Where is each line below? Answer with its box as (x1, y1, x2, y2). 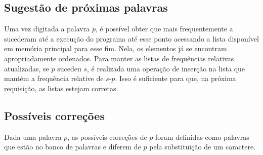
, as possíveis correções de (67, 131, 147, 142)
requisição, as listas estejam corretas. (4, 83, 118, 93)
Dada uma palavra (4, 131, 62, 142)
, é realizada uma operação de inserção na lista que (86, 63, 245, 73)
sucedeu (57, 63, 81, 73)
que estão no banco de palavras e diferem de (4, 141, 141, 152)
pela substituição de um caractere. (149, 141, 256, 152)
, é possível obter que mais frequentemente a (95, 23, 233, 34)
